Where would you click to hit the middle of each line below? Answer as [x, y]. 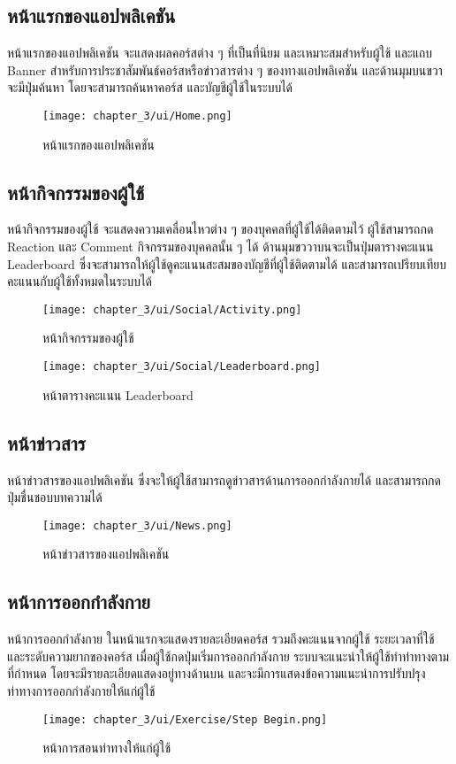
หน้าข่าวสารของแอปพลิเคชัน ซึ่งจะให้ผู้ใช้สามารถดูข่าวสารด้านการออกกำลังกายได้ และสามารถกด [224, 479]
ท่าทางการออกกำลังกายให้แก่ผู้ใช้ [81, 690]
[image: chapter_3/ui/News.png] [137, 525]
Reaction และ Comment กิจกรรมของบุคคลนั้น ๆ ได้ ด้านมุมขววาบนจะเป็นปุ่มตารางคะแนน [220, 247]
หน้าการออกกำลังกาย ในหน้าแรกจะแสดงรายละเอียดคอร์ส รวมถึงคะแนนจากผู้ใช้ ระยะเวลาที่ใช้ [221, 639]
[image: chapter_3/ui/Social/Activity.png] [172, 309]
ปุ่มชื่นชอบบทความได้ [55, 497]
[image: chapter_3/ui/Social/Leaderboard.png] [182, 367]
